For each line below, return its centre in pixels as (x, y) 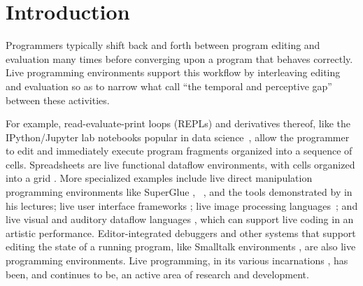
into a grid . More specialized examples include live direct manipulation (159, 178)
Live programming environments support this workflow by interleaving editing (173, 72)
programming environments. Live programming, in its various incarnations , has (177, 260)
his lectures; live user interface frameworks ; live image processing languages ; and (182, 205)
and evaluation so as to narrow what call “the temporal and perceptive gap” (169, 86)
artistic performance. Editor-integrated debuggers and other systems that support (181, 233)
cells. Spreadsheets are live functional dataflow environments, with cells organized (180, 164)
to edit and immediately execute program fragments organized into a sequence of (179, 151)
